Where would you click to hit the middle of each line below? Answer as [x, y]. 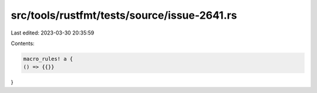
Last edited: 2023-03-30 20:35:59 [53, 33]
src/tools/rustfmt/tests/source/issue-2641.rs [124, 15]
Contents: [23, 43]
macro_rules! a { [48, 59]
